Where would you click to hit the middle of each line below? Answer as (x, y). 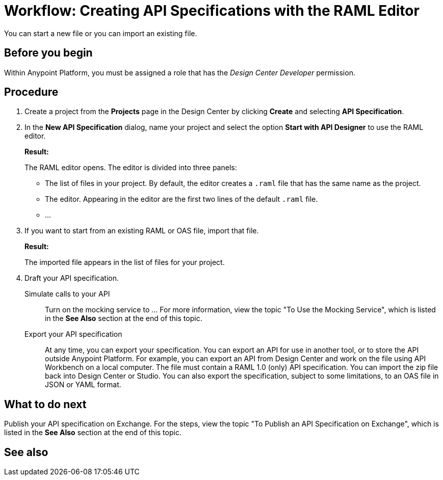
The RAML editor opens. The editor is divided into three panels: (131, 168)
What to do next (45, 404)
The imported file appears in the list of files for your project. (125, 262)
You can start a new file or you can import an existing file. (101, 33)
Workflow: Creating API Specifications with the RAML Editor (212, 11)
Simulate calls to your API (67, 294)
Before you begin (48, 53)
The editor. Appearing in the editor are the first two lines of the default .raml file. (181, 199)
